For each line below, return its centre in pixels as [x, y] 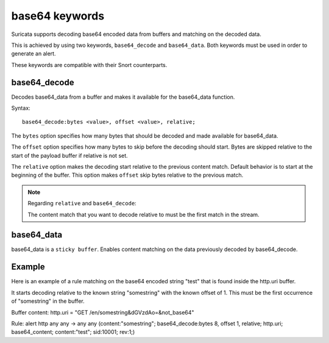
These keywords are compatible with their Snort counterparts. [89, 65]
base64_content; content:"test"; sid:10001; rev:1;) [73, 332]
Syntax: [21, 108]
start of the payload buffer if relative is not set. [69, 155]
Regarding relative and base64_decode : [82, 203]
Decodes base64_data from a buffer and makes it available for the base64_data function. [123, 97]
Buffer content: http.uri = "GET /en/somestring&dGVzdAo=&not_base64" [103, 312]
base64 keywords [58, 16]
